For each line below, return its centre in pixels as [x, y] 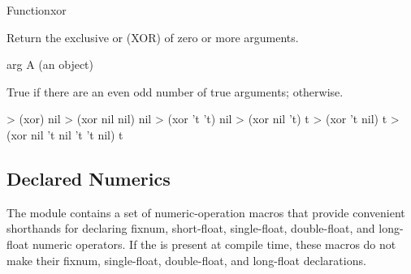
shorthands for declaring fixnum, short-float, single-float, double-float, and [191, 228]
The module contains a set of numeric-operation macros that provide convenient [206, 212]
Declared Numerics [89, 178]
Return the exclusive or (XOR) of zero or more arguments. [153, 37]
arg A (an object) [50, 64]
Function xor [37, 10]
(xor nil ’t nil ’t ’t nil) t [65, 134]
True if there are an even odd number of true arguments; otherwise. [175, 91]
